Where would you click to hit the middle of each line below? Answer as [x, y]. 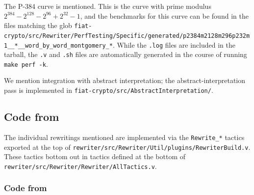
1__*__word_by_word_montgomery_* [58, 45]
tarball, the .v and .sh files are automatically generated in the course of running [126, 54]
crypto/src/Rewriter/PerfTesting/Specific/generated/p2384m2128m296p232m [127, 36]
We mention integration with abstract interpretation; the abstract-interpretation [125, 80]
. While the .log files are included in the [174, 44]
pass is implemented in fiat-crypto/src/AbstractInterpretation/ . [109, 90]
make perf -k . [26, 64]
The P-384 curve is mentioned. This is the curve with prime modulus [108, 6]
